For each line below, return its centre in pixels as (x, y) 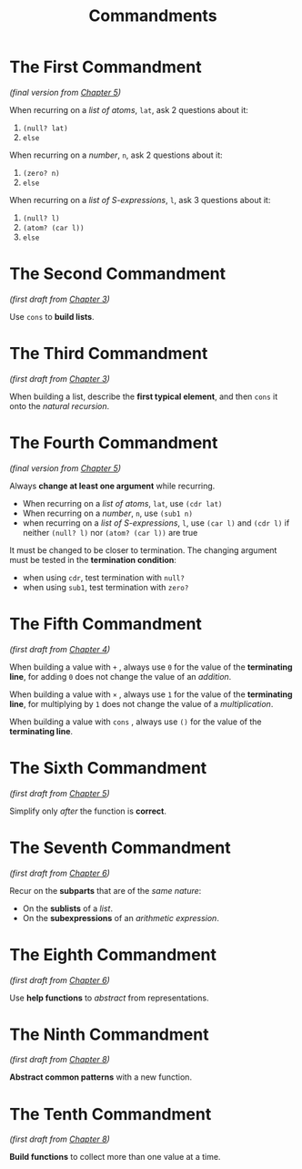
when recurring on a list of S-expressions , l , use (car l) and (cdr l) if (156, 523)
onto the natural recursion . (60, 405)
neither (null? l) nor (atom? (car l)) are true (110, 532)
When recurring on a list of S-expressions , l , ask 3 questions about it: (140, 200)
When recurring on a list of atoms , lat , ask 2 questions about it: (129, 109)
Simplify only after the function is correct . (88, 811)
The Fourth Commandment (114, 443)
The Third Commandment (109, 354)
